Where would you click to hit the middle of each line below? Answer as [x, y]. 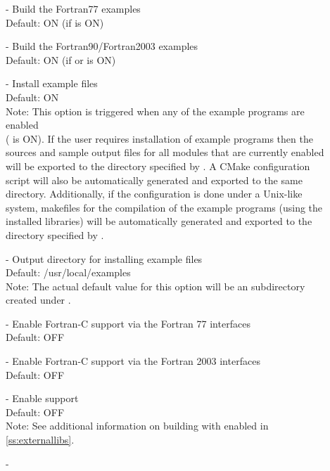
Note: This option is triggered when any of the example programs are [155, 111]
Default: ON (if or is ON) [61, 59]
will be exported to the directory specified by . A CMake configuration [158, 166]
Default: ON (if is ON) [55, 22]
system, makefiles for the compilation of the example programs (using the [164, 207]
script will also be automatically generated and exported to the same [154, 180]
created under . [38, 300]
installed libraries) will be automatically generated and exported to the [159, 221]
